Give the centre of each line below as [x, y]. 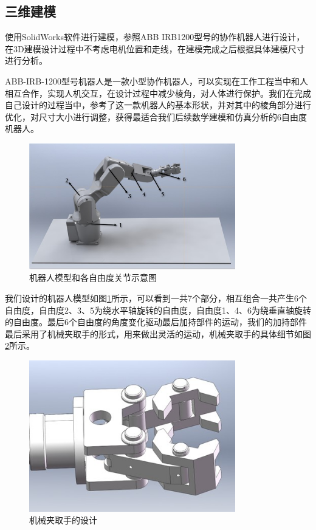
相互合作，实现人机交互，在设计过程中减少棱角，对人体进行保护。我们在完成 [158, 93]
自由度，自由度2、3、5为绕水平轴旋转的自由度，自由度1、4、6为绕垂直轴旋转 [158, 310]
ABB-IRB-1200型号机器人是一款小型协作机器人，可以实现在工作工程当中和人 [156, 81]
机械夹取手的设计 [63, 520]
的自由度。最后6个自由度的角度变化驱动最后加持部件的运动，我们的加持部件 [156, 322]
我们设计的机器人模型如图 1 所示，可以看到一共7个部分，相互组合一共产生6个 [156, 298]
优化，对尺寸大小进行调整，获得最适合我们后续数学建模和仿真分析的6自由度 [156, 116]
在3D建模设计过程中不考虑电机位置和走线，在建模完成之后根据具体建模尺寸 [155, 48]
